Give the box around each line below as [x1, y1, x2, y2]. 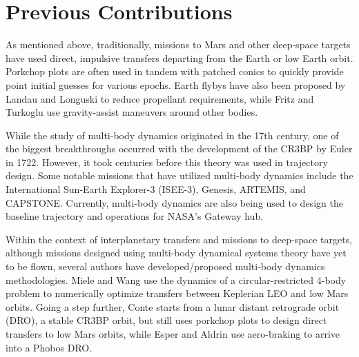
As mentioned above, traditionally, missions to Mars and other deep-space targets [6, 37, 351, 52]
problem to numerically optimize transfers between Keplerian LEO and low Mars [6, 286, 349, 300]
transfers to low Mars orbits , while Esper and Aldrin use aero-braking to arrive [6, 327, 340, 340]
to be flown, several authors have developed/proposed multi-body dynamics [6, 259, 325, 274]
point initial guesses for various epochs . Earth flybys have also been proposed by [6, 77, 346, 92]
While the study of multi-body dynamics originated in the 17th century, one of [6, 127, 339, 142]
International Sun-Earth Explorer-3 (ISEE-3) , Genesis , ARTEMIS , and [6, 182, 306, 196]
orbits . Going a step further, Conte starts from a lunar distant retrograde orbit [6, 299, 340, 314]
